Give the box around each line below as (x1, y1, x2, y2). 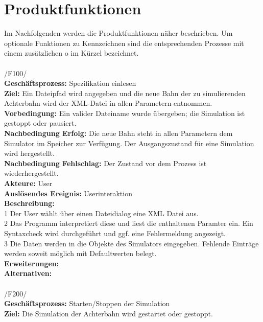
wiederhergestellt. (4, 168, 59, 178)
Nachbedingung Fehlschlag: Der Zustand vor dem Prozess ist (4, 157, 207, 168)
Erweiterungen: (4, 258, 59, 268)
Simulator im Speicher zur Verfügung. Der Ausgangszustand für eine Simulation (4, 137, 254, 148)
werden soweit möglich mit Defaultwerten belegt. (4, 248, 157, 259)
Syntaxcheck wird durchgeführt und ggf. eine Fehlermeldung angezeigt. (4, 228, 226, 238)
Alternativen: (4, 268, 52, 279)
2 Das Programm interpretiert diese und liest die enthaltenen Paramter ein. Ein (4, 218, 253, 228)
